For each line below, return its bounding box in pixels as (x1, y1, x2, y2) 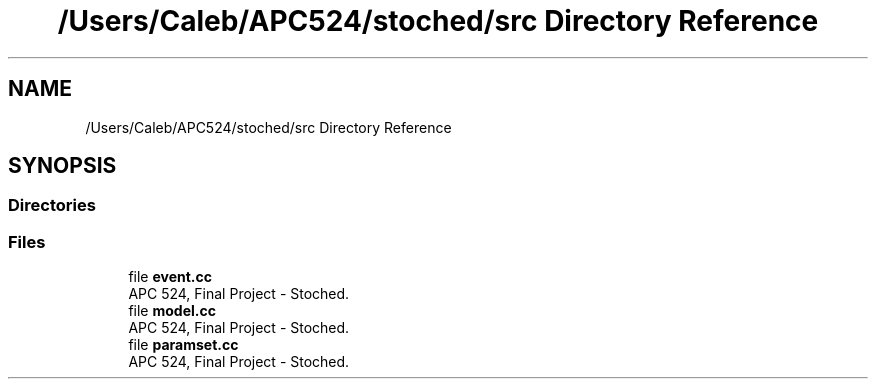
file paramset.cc (128, 336, 239, 354)
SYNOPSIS (8, 153, 117, 179)
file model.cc (128, 302, 216, 320)
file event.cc (128, 268, 213, 286)
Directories (8, 195, 96, 216)
